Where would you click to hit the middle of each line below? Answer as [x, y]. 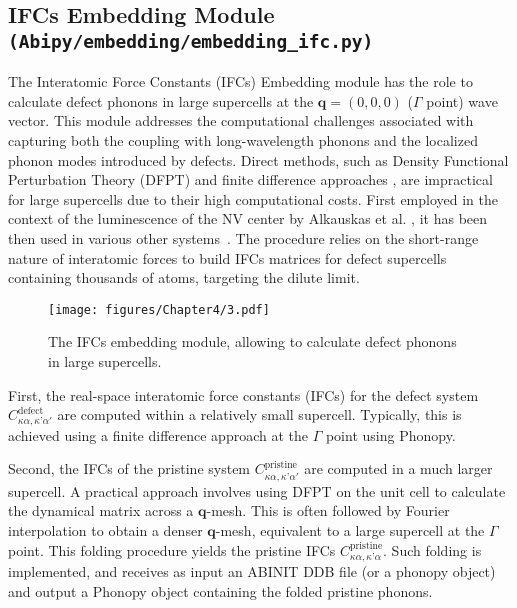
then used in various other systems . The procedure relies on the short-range [243, 237]
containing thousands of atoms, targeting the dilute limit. [184, 277]
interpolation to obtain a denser [105, 530]
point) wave [462, 100]
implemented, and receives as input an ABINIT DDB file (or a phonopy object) [252, 571]
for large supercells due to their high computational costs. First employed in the [253, 198]
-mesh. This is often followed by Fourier [328, 510]
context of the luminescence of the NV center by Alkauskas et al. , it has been [248, 218]
